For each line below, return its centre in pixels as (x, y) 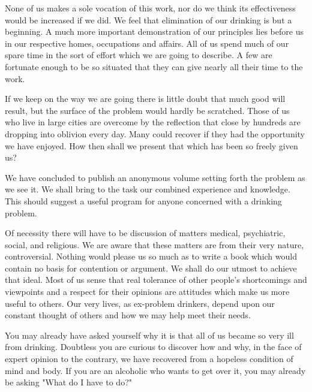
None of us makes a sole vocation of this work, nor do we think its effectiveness (150, 8)
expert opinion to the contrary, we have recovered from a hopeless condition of (149, 359)
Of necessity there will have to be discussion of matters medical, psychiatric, (145, 233)
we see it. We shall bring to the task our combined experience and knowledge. (148, 189)
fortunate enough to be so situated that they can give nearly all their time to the (154, 66)
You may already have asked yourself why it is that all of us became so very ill (149, 335)
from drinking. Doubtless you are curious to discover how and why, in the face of (153, 347)
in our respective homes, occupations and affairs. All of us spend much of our (147, 43)
